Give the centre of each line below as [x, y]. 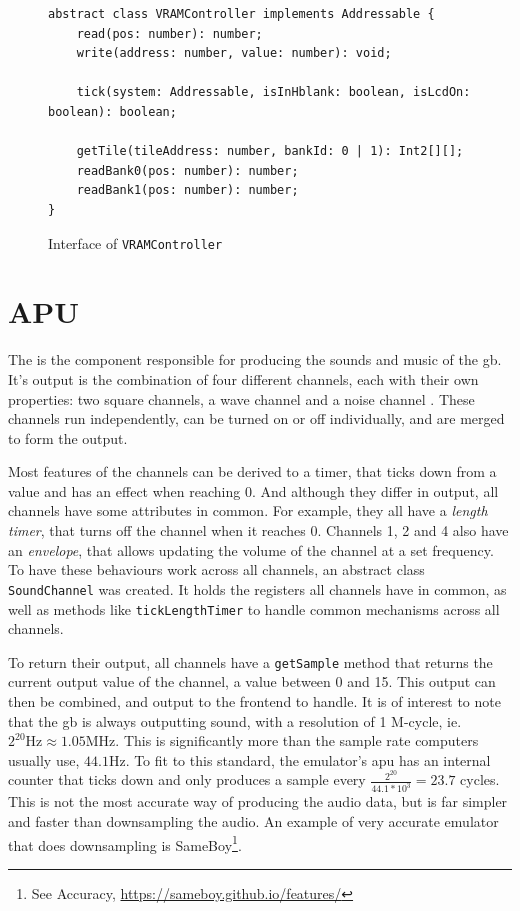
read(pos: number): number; [169, 33]
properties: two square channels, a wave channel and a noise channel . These [241, 398]
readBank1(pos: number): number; [187, 190]
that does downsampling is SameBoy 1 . [125, 843]
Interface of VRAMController [135, 242]
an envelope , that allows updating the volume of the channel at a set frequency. [251, 549]
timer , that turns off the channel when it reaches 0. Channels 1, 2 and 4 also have [258, 530]
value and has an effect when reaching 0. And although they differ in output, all [253, 490]
